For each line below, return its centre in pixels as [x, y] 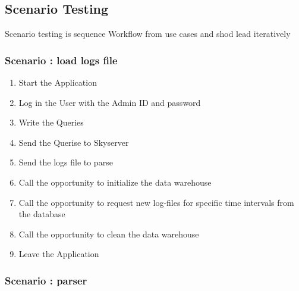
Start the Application [58, 82]
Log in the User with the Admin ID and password [110, 102]
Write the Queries [51, 122]
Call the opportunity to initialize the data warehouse [115, 182]
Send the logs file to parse [66, 162]
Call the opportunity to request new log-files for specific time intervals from [156, 202]
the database [42, 214]
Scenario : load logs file [61, 60]
